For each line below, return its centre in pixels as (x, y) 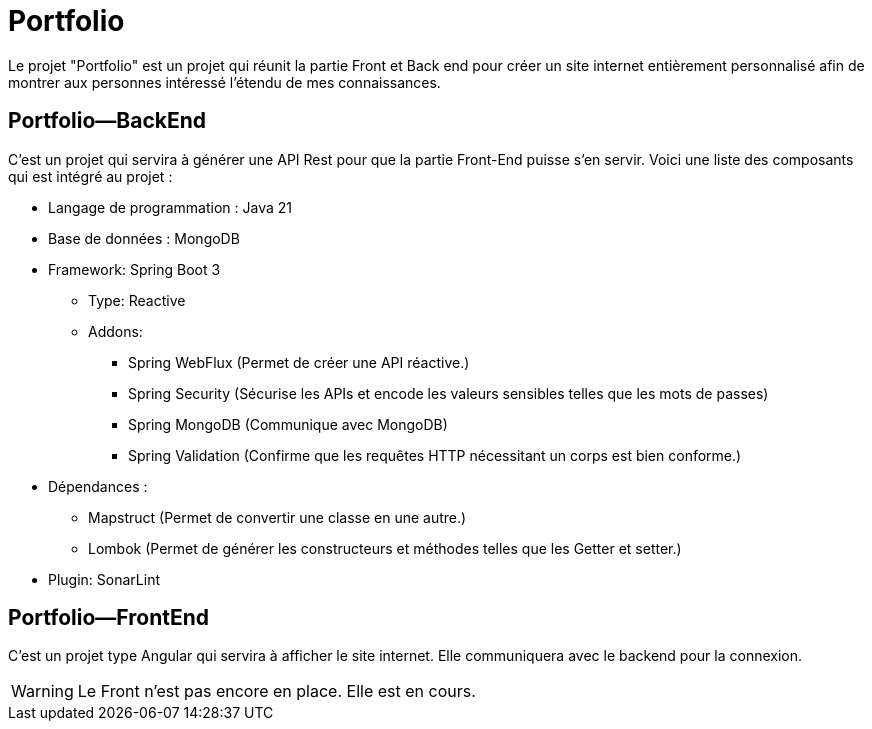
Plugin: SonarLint (104, 579)
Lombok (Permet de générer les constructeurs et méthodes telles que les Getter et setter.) (385, 548)
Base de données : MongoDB (144, 238)
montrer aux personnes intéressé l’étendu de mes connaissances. (224, 82)
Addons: (115, 331)
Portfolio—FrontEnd (109, 618)
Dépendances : (98, 486)
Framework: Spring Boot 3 (134, 269)
